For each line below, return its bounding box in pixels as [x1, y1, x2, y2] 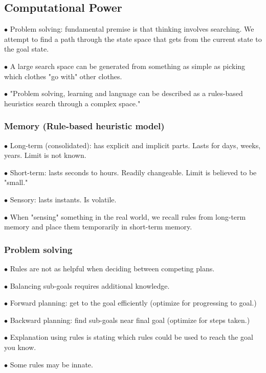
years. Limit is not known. [4, 150, 86, 160]
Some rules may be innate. [10, 359, 93, 369]
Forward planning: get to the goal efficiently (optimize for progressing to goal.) [10, 297, 257, 308]
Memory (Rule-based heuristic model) [4, 120, 165, 132]
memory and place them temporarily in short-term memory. [4, 221, 192, 232]
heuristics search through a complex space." [4, 98, 141, 108]
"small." [4, 177, 28, 188]
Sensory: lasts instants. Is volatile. [10, 194, 117, 204]
